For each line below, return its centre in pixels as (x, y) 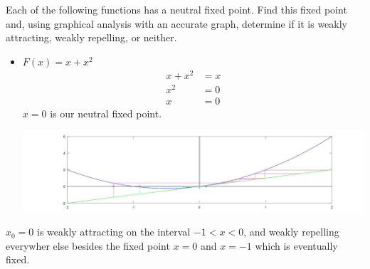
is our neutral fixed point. (106, 113)
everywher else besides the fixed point (88, 245)
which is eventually (296, 245)
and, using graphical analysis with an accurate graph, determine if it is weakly (176, 23)
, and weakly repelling (291, 232)
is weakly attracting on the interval (114, 232)
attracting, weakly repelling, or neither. (91, 37)
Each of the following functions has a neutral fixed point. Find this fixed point (176, 9)
